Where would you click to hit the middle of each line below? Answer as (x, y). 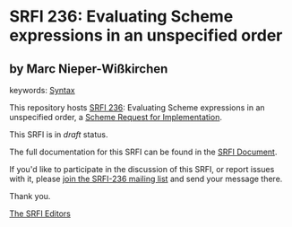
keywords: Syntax (42, 90)
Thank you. (30, 196)
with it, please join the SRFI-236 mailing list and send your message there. (146, 179)
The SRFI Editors (40, 214)
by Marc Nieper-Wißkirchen (89, 69)
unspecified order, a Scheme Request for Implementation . (116, 117)
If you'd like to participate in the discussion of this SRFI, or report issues (142, 169)
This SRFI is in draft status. (59, 135)
